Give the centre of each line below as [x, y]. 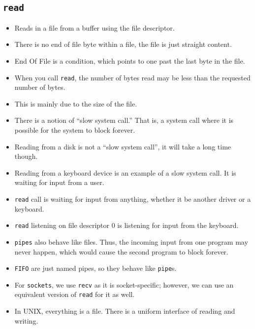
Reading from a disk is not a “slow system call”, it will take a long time [123, 146]
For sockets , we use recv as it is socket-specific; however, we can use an [124, 284]
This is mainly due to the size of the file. [76, 103]
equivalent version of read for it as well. [75, 294]
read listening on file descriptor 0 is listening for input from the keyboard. [127, 225]
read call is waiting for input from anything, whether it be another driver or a [133, 199]
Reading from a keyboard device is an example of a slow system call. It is [125, 172]
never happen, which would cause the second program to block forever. [121, 251]
